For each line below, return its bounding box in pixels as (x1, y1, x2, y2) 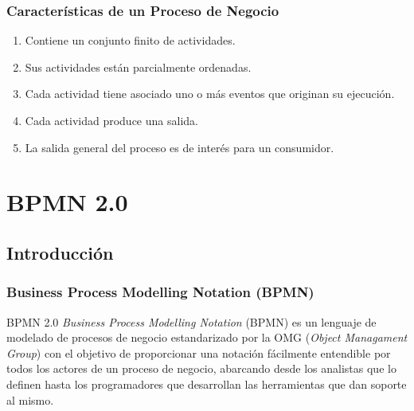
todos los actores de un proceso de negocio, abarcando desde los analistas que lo (6, 360, 396, 377)
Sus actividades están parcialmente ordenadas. (25, 58, 252, 75)
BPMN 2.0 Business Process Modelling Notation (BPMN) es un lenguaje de (6, 313, 377, 330)
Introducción (6, 240, 114, 264)
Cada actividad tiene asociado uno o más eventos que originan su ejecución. (25, 85, 395, 102)
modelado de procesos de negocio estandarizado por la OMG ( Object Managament (6, 329, 408, 346)
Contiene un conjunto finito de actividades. (25, 32, 236, 49)
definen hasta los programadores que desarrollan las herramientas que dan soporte (6, 375, 407, 392)
